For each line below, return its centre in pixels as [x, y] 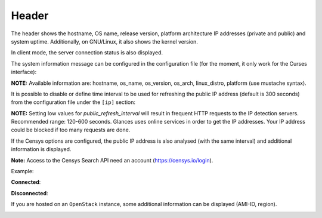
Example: [22, 171]
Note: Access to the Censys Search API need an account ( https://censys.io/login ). [112, 160]
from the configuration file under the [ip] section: [73, 102]
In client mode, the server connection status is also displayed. [87, 53]
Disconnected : [30, 193]
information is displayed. [41, 149]
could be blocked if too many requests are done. [71, 130]
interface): [24, 72]
